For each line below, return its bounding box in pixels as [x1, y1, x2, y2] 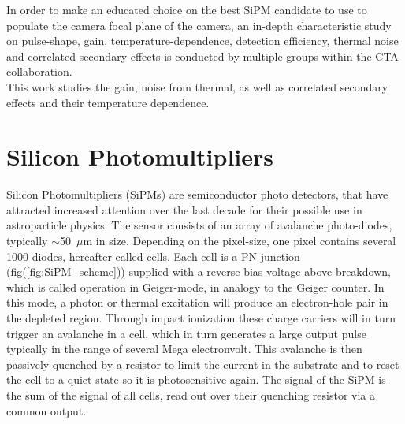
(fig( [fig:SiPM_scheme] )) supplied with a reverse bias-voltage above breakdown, [6, 263, 391, 280]
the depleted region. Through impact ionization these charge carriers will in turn [6, 310, 396, 326]
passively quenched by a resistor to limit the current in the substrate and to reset [6, 355, 399, 372]
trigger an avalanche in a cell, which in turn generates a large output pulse [6, 325, 366, 341]
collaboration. [6, 63, 72, 80]
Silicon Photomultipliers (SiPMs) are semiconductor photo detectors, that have [6, 186, 388, 203]
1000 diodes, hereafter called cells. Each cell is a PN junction [6, 247, 300, 264]
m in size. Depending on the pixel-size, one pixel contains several [83, 232, 396, 249]
